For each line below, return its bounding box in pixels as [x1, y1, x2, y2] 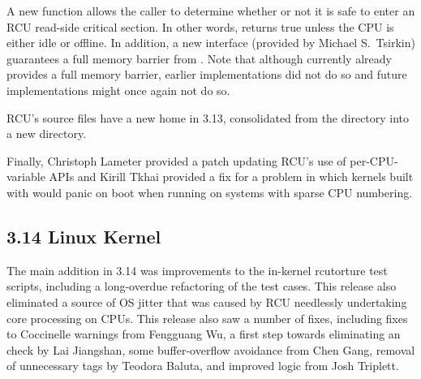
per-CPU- [350, 152, 398, 169]
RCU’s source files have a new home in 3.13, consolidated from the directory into [6, 109, 410, 126]
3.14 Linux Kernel [6, 223, 161, 248]
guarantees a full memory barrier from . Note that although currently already [6, 50, 392, 67]
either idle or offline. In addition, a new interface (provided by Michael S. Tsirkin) [6, 34, 415, 51]
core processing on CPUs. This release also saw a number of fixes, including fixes [6, 309, 408, 326]
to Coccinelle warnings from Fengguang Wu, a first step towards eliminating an [6, 325, 401, 342]
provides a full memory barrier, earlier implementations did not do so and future [6, 66, 407, 83]
